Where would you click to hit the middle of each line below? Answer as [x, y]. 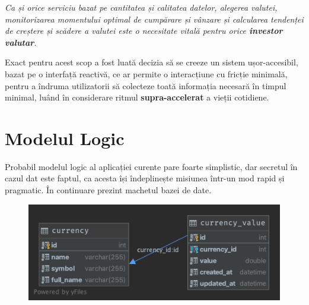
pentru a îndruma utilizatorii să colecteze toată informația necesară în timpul [146, 85]
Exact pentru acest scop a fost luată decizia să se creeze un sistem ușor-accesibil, [152, 62]
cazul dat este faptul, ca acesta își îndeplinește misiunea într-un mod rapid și [145, 178]
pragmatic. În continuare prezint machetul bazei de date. [108, 190]
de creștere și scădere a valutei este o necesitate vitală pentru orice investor [144, 31]
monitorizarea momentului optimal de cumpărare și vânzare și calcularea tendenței [154, 19]
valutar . [21, 42]
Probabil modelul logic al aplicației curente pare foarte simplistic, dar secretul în [151, 166]
